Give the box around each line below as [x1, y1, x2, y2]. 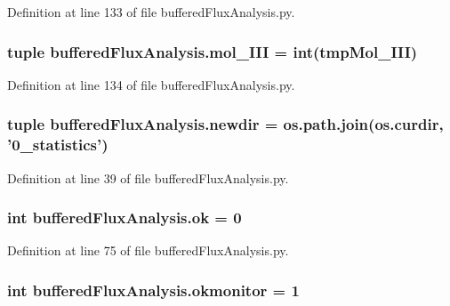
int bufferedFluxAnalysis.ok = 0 [7, 206, 242, 229]
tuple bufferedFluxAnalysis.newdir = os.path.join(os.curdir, [7, 113, 444, 135]
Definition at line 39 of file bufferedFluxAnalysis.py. [7, 168, 289, 187]
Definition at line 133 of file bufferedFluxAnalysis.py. [7, 3, 295, 20]
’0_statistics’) [7, 133, 108, 156]
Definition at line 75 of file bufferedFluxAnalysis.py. [7, 241, 289, 260]
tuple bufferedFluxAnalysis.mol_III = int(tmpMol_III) [7, 40, 418, 62]
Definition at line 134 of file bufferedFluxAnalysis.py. [7, 75, 295, 93]
